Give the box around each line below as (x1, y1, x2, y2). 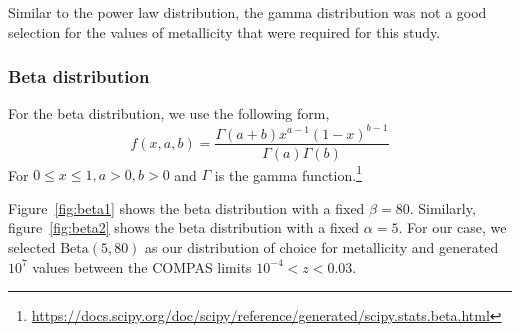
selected (8, 237, 56, 257)
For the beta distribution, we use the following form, (8, 103, 330, 124)
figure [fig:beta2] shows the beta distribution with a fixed (8, 217, 360, 238)
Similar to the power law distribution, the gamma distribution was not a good (8, 2, 487, 22)
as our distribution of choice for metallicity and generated (145, 237, 499, 257)
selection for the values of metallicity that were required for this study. (8, 21, 441, 42)
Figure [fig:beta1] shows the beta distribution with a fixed (8, 197, 365, 218)
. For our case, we (398, 217, 507, 238)
